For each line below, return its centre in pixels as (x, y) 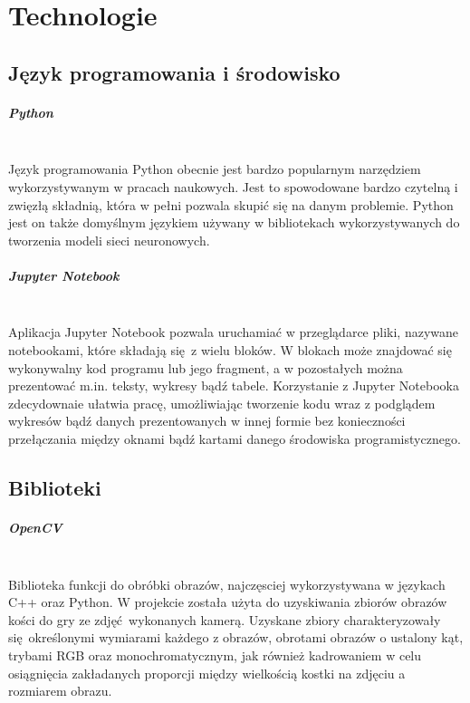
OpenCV (35, 527)
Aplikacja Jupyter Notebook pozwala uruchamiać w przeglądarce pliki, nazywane (233, 332)
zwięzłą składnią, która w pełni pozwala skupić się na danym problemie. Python (231, 204)
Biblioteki (55, 487)
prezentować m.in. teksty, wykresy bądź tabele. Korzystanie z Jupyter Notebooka (234, 385)
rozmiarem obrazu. (60, 691)
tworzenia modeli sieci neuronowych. (109, 240)
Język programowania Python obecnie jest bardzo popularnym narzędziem (215, 169)
